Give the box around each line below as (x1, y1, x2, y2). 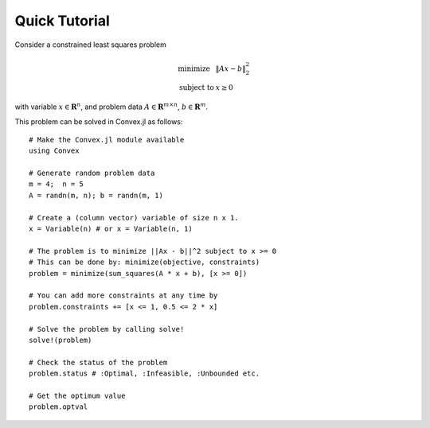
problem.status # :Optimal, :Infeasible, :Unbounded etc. (29, 369, 260, 378)
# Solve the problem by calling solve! (29, 325, 185, 333)
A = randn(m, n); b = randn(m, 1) (29, 191, 163, 200)
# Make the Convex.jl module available (29, 135, 185, 144)
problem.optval (29, 403, 88, 411)
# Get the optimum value (29, 391, 126, 400)
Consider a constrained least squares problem (14, 40, 166, 49)
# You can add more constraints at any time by (29, 291, 218, 300)
